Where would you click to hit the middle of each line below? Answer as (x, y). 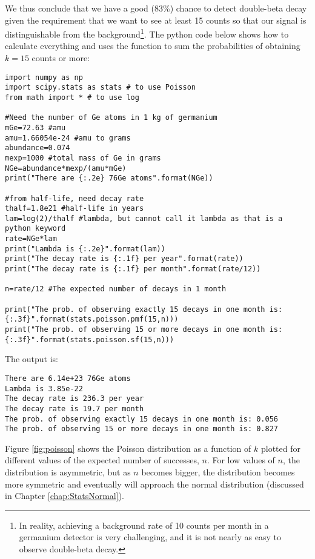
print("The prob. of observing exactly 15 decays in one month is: (144, 309)
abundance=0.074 (38, 148)
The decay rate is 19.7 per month (75, 408)
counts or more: (61, 58)
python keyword (35, 229)
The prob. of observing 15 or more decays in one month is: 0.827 (142, 429)
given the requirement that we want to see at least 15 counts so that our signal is (156, 20)
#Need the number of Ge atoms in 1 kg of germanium (111, 118)
